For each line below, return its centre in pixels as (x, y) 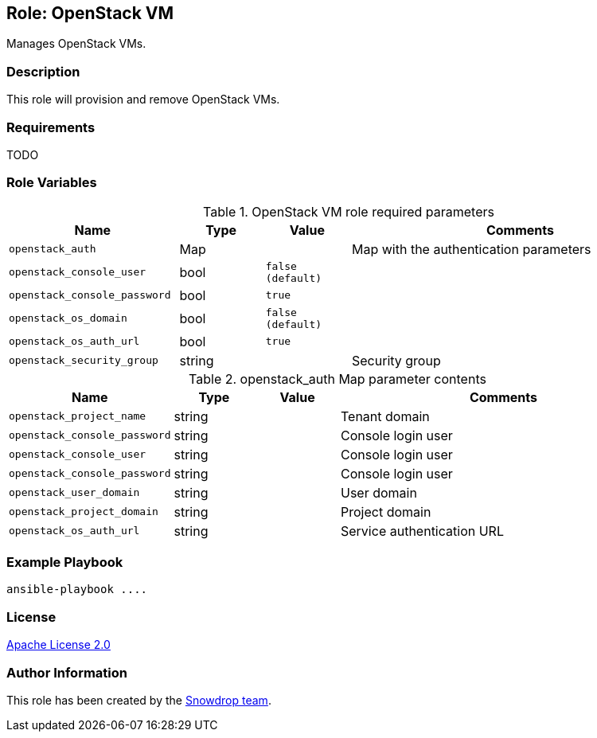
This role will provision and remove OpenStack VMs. (143, 100)
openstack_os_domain (68, 318)
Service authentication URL (422, 531)
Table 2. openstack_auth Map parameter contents (338, 379)
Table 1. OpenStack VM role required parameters (349, 211)
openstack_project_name (78, 416)
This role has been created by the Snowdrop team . (139, 700)
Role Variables (52, 183)
